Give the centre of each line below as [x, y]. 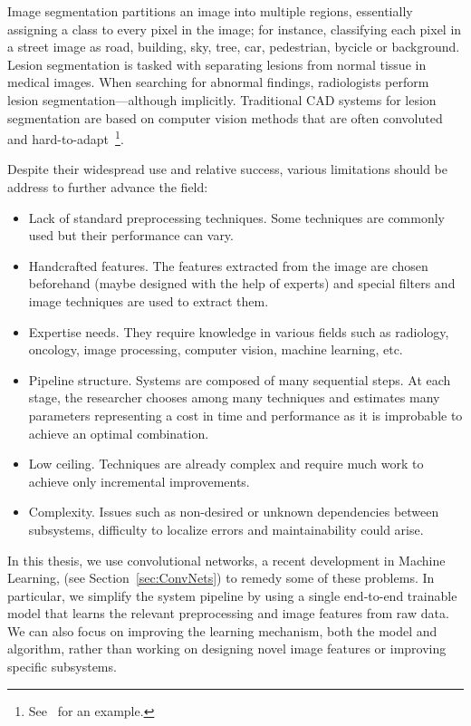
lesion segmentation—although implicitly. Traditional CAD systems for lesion [222, 99]
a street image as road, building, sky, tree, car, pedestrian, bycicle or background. [234, 47]
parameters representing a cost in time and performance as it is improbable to [245, 415]
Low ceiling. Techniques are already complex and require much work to [226, 464]
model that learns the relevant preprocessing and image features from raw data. [228, 613]
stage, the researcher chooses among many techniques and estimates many [234, 397]
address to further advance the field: [108, 187]
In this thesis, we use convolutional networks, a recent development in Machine [226, 560]
